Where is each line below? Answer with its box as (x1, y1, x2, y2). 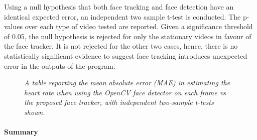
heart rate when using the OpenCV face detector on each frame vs (24, 87, 226, 97)
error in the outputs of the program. (4, 60, 115, 71)
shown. (24, 106, 45, 117)
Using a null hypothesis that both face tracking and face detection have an (4, 2, 234, 12)
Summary (4, 126, 38, 137)
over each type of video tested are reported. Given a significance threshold (25, 21, 253, 32)
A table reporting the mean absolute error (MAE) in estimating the (24, 77, 230, 88)
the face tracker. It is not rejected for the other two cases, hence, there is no (4, 41, 238, 51)
